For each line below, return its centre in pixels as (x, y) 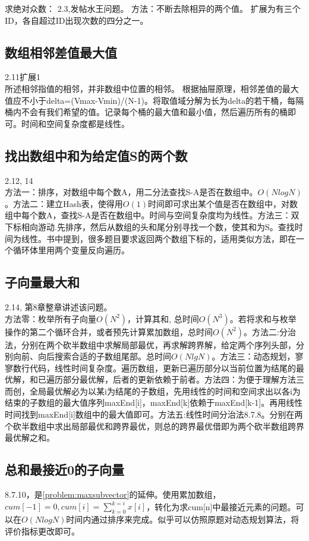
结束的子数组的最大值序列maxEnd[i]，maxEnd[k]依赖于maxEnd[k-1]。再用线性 (154, 402)
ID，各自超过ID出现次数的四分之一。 (77, 20)
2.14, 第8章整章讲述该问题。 (59, 306)
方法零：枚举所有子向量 (51, 318)
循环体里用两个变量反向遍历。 (71, 250)
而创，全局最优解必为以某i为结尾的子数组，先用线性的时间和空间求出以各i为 (153, 391)
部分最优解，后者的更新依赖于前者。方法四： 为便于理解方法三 (183, 379)
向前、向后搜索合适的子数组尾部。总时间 (92, 356)
